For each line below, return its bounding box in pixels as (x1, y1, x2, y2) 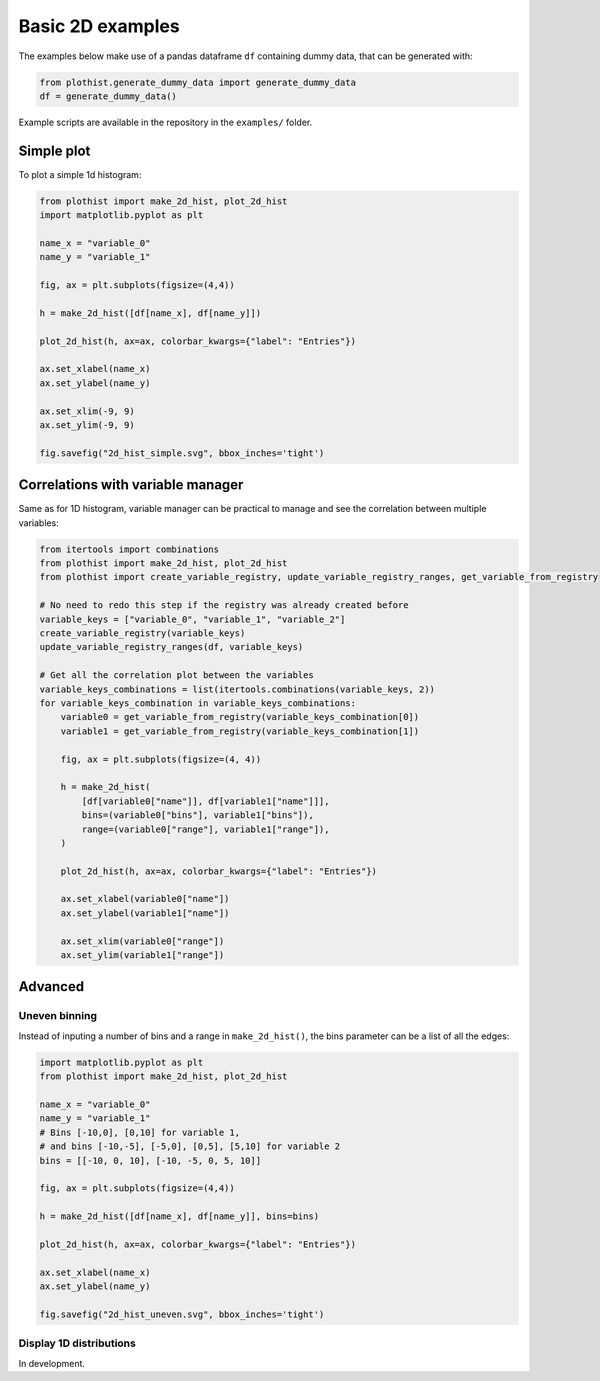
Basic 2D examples (18, 15, 180, 37)
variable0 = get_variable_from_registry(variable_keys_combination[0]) (60, 711, 420, 723)
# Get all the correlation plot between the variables (39, 670, 314, 681)
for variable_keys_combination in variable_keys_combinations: (39, 698, 357, 709)
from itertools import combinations (39, 543, 220, 555)
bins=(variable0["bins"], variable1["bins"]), (81, 810, 314, 821)
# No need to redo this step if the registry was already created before (39, 600, 409, 611)
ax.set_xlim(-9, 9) (39, 405, 135, 417)
